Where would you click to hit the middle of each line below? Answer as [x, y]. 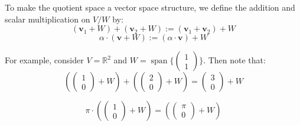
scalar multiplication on [48, 19]
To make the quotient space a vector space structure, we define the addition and [150, 7]
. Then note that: [234, 60]
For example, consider [44, 60]
